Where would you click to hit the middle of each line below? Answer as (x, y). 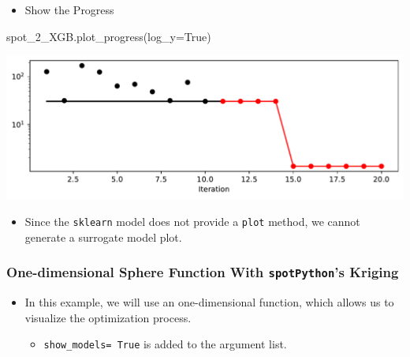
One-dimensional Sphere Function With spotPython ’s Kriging (203, 272)
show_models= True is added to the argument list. (165, 344)
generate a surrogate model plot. (103, 237)
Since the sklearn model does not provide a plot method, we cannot (192, 221)
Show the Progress (69, 9)
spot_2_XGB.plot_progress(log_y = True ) (109, 36)
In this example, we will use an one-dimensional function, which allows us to (209, 301)
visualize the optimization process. (108, 317)
